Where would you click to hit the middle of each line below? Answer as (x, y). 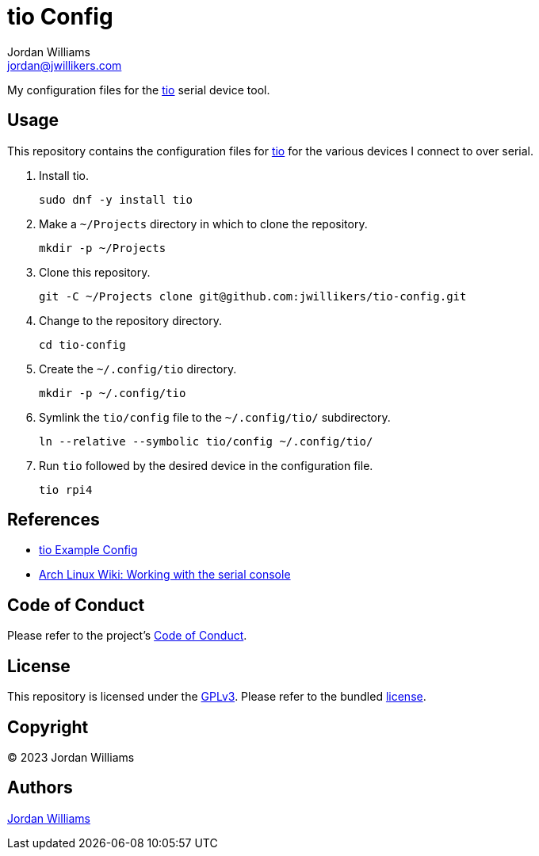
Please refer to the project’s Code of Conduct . (127, 636)
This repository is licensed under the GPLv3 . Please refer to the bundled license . (217, 697)
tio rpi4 (66, 489)
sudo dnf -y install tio (116, 199)
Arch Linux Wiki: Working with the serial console (165, 575)
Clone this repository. (95, 272)
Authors (40, 788)
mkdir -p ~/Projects (103, 248)
